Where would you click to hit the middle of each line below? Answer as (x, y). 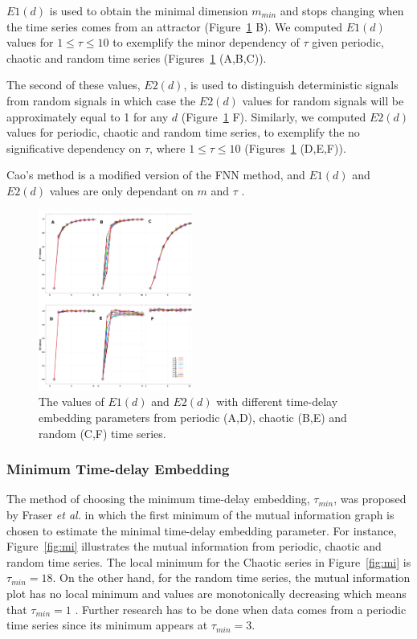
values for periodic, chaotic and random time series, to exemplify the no (183, 132)
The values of (72, 401)
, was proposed (370, 499)
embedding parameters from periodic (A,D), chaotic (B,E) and (193, 418)
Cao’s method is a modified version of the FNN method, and (156, 175)
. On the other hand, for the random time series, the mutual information (231, 578)
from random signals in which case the (101, 100)
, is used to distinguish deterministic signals (291, 85)
